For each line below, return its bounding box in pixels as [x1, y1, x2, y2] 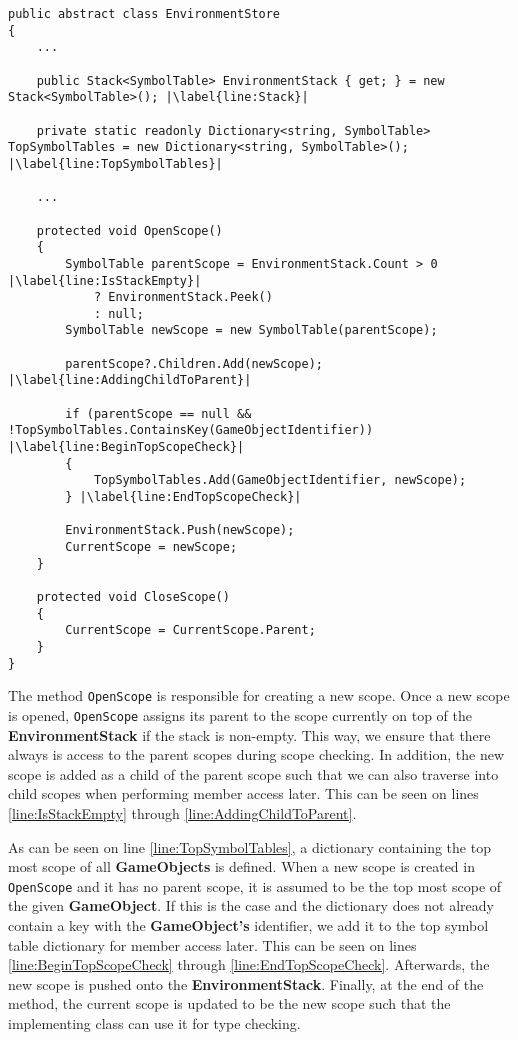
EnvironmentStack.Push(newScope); [65, 523, 295, 538]
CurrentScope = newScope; [65, 540, 238, 554]
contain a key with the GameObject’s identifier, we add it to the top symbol [8, 914, 489, 935]
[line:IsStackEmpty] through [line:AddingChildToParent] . [8, 802, 357, 823]
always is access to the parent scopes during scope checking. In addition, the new [8, 744, 505, 765]
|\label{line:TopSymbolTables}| [8, 156, 223, 171]
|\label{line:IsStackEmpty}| [8, 273, 202, 288]
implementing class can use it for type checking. [8, 1012, 301, 1033]
